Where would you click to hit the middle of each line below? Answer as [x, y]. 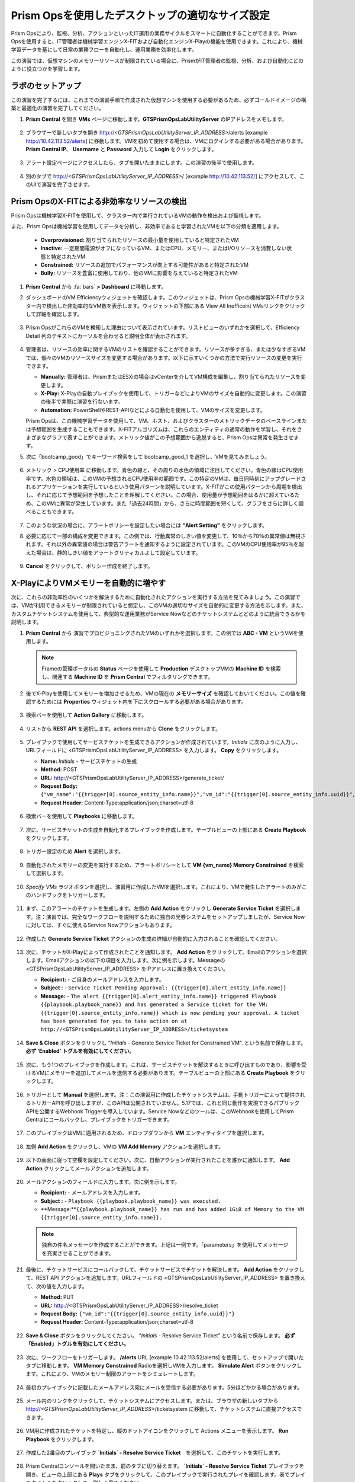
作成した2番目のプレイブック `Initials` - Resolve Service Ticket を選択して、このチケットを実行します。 [155, 1453]
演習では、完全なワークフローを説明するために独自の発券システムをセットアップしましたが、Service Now [175, 916]
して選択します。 [46, 873]
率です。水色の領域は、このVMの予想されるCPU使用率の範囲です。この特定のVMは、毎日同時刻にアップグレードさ [166, 478]
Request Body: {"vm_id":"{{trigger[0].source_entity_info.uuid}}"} [138, 1314]
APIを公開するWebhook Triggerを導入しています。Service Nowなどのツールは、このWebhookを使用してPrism [160, 1111]
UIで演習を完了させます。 [62, 184]
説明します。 [26, 622]
